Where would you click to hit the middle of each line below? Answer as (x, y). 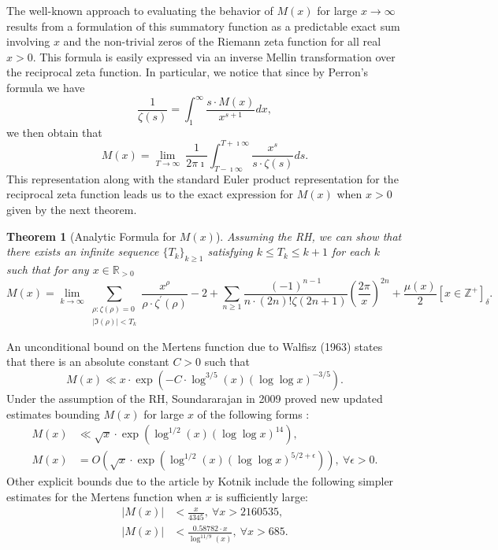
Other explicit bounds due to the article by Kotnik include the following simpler (200, 481)
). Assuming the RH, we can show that (308, 236)
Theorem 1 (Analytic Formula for (91, 236)
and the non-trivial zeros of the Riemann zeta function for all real (222, 41)
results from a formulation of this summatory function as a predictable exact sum (203, 26)
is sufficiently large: (262, 496)
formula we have (46, 87)
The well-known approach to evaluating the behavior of (140, 10)
